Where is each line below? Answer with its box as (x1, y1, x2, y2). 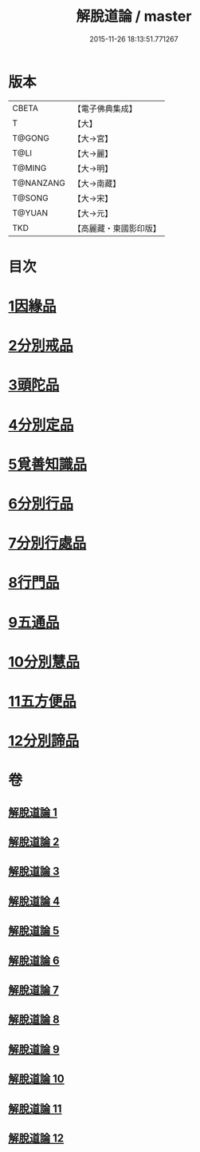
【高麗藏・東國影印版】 (73, 223, 162, 234)
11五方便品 (8, 692, 77, 711)
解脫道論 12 (8, 1131, 65, 1145)
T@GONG (12, 133, 49, 144)
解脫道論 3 (8, 865, 60, 878)
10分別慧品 (8, 652, 80, 671)
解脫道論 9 (8, 1043, 60, 1056)
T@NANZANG (12, 177, 66, 188)
